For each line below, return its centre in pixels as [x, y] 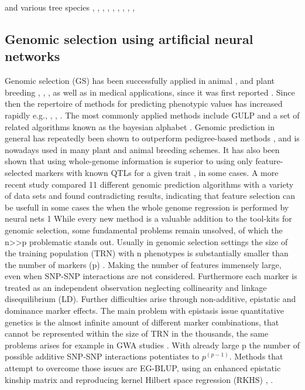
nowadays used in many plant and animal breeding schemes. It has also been [142, 149]
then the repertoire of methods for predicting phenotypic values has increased [144, 104]
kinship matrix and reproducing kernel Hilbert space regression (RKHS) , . [139, 379]
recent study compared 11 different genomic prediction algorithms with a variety [149, 184]
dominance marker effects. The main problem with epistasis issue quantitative [144, 311]
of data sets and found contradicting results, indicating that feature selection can [150, 196]
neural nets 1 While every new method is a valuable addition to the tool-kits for [148, 218]
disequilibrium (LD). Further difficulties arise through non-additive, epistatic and [150, 299]
